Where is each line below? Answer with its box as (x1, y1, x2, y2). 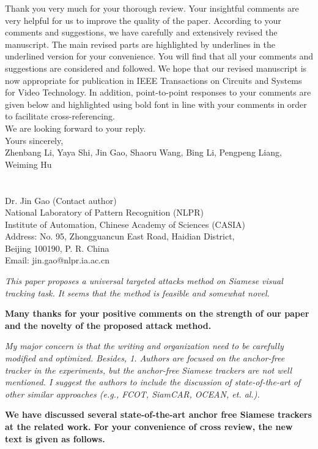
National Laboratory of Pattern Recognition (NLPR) (5, 206, 204, 219)
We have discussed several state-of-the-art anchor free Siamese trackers (5, 408, 312, 421)
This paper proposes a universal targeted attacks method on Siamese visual (5, 274, 283, 287)
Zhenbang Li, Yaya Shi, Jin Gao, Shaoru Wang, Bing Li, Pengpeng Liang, (5, 146, 282, 159)
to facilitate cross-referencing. (5, 110, 115, 123)
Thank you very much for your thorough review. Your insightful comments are (5, 2, 299, 14)
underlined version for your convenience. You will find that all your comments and (5, 50, 313, 62)
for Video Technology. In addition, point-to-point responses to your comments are (5, 86, 311, 99)
